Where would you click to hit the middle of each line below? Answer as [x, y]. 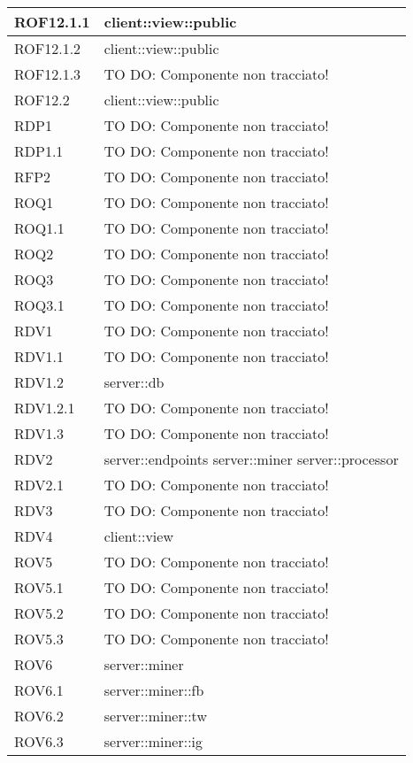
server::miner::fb [154, 690]
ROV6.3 [39, 741]
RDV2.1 [39, 485]
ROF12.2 [42, 100]
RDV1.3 [39, 433]
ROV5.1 [39, 587]
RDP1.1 [39, 151]
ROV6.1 [39, 690]
